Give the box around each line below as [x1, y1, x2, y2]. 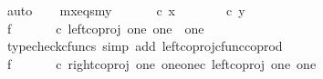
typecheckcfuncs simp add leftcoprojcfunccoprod [6, 36, 283, 55]
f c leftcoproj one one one [6, 18, 204, 37]
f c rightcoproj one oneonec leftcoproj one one [6, 54, 317, 73]
